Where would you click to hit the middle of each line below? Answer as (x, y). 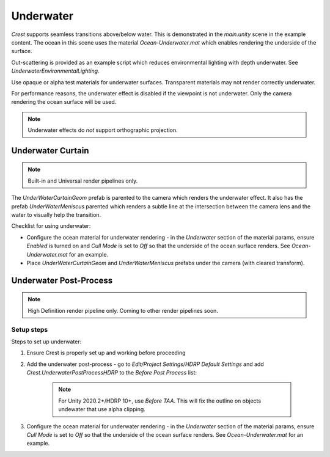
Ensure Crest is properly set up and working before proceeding (106, 353)
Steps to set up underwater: (46, 342)
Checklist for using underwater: (51, 226)
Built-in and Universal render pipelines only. (83, 181)
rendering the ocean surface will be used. (64, 102)
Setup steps (30, 329)
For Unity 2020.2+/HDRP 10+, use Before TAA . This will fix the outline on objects (160, 401)
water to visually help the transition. (56, 215)
